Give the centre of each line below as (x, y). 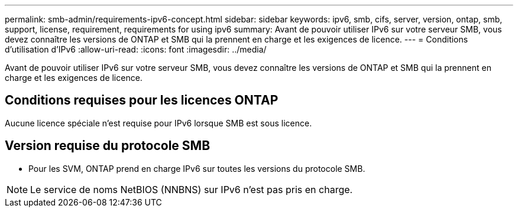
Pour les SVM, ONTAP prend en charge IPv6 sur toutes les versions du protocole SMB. (197, 168)
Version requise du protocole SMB (108, 146)
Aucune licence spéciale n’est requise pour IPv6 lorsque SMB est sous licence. (158, 123)
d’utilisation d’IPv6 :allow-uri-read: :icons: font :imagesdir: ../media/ (136, 49)
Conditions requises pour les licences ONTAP (142, 100)
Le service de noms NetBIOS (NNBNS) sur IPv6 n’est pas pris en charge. (192, 189)
